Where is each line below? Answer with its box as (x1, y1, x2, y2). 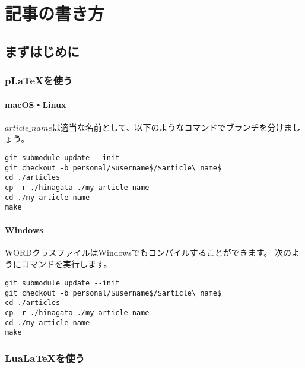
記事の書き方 (5, 1, 105, 26)
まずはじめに (5, 42, 80, 60)
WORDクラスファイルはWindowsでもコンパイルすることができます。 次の (5, 246, 291, 258)
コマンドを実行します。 (21, 258, 112, 270)
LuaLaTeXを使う (5, 350, 85, 365)
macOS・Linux (5, 98, 66, 110)
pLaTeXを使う (5, 73, 73, 88)
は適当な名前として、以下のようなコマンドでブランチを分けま (52, 120, 293, 133)
